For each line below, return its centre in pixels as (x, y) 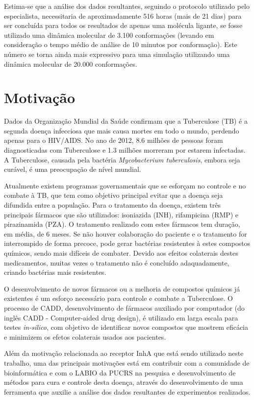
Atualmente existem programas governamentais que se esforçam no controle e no (125, 185)
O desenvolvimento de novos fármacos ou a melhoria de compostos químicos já (122, 288)
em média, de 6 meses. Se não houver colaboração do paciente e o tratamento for (126, 233)
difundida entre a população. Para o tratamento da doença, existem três (112, 205)
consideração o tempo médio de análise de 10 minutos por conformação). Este (121, 44)
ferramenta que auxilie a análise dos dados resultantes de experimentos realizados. (127, 391)
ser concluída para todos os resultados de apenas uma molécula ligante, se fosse (123, 25)
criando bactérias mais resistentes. (55, 272)
